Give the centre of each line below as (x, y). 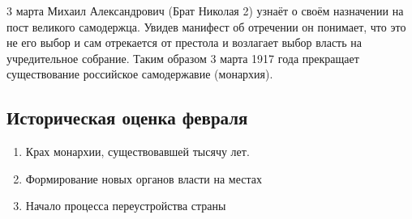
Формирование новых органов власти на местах (144, 178)
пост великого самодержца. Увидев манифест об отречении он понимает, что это (206, 26)
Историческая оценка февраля (127, 118)
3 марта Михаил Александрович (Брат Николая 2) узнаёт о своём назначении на (205, 11)
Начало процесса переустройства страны (126, 206)
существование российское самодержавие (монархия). (140, 74)
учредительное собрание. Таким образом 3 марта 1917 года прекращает (183, 58)
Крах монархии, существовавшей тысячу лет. (137, 152)
